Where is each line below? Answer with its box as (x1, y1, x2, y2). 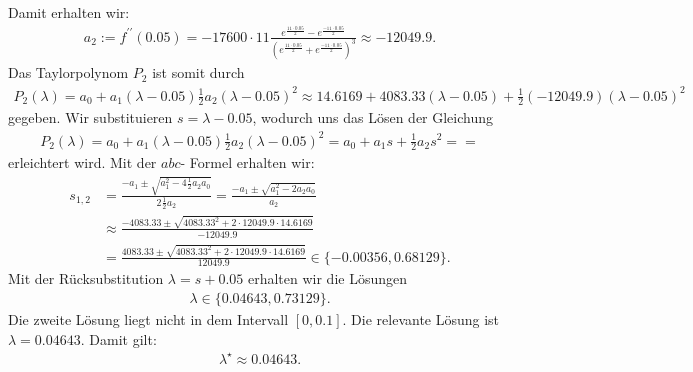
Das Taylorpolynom (8, 62, 129, 83)
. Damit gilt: (80, 328, 157, 349)
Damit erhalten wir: (8, 2, 130, 22)
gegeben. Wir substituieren (8, 107, 173, 128)
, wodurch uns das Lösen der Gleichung (252, 107, 494, 128)
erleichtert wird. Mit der (8, 152, 157, 173)
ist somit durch (152, 62, 245, 83)
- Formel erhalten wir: (180, 152, 315, 173)
